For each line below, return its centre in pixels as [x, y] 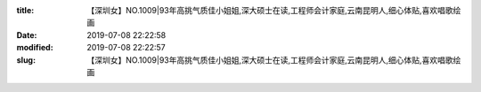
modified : [35, 48]
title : [25, 10]
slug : [26, 60]
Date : [27, 34]
